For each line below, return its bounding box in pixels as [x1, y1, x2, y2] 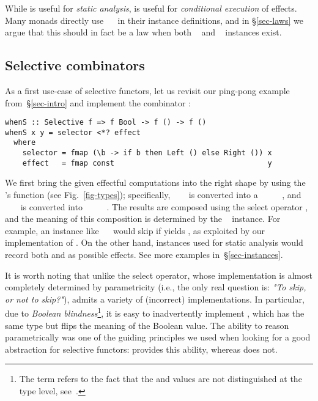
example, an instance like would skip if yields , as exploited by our [5, 224, 265, 237]
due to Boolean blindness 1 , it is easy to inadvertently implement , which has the [5, 305, 305, 320]
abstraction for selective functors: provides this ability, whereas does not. [5, 342, 278, 355]
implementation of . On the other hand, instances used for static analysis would [5, 236, 303, 249]
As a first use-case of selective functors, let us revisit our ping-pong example [5, 84, 290, 97]
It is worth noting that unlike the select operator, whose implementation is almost [5, 268, 312, 281]
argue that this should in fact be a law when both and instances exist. [5, 26, 282, 39]
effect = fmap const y [22, 158, 272, 167]
